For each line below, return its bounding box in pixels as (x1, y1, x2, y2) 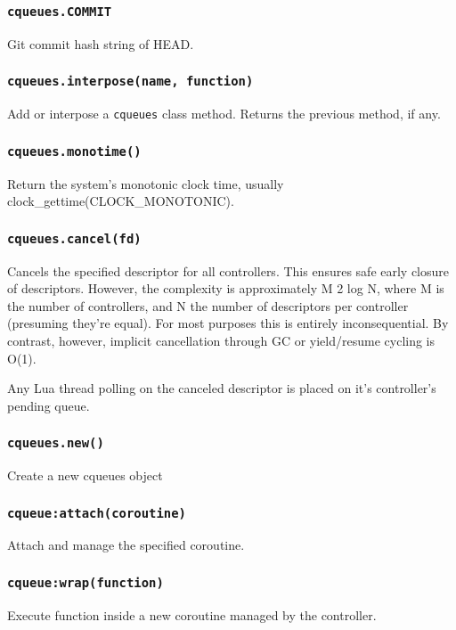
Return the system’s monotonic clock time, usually (7, 174, 284, 192)
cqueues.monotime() (7, 143, 142, 159)
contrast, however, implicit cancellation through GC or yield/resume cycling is (7, 331, 436, 349)
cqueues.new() (7, 436, 104, 451)
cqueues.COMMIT (7, 4, 112, 19)
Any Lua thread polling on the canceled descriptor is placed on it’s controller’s (7, 379, 436, 397)
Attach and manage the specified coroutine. (7, 536, 245, 554)
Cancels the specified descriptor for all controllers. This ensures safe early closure (7, 261, 450, 280)
